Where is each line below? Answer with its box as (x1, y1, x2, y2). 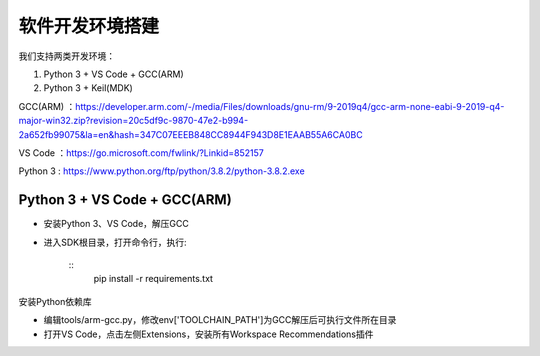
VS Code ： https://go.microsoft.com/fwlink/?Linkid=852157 (18, 146, 264, 159)
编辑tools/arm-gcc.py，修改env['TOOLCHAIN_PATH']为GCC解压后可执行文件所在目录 (43, 314, 397, 326)
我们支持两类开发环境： (18, 50, 115, 62)
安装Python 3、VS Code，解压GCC (43, 218, 189, 230)
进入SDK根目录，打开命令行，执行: (43, 236, 187, 248)
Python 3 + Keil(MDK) (43, 82, 134, 94)
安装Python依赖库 (18, 295, 92, 307)
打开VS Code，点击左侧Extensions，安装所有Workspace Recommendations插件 (43, 328, 374, 340)
